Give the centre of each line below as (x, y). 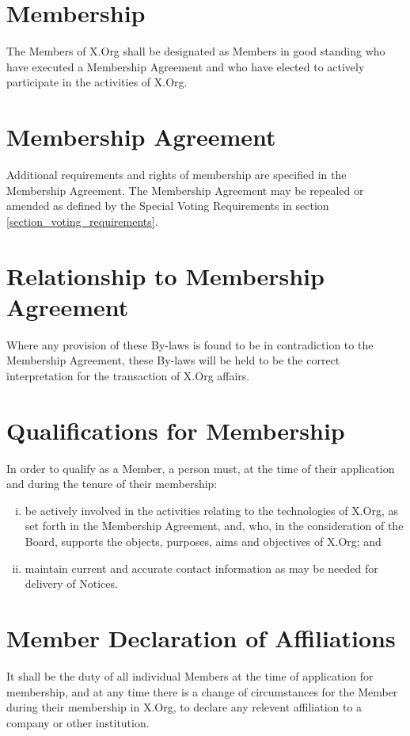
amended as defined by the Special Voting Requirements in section (168, 206)
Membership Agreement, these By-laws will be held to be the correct (173, 360)
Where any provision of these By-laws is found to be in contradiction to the (190, 344)
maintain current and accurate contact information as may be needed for (201, 568)
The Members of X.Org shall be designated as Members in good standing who (196, 51)
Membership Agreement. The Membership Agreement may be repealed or (185, 190)
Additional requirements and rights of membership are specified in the (177, 175)
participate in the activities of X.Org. (97, 82)
